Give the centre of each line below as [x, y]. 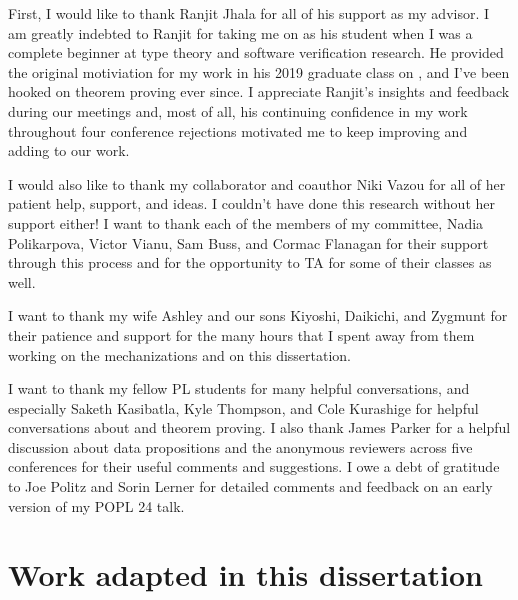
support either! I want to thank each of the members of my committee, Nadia [246, 222]
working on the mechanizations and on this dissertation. [180, 354]
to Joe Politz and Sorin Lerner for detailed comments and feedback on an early [250, 486]
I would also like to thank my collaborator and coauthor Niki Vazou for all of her [257, 183]
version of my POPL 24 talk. [96, 505]
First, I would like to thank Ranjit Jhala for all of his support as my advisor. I [249, 13]
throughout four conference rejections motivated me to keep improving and [238, 130]
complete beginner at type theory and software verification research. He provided [256, 52]
